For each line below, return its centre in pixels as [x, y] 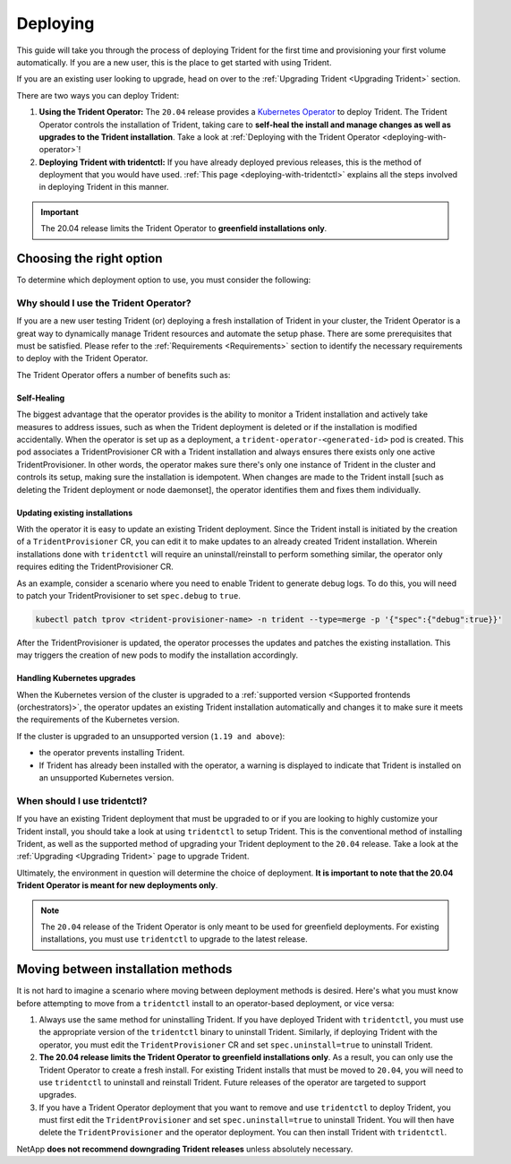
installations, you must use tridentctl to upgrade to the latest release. [174, 939]
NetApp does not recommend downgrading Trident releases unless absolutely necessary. [185, 1149]
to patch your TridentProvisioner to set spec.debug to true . [128, 595]
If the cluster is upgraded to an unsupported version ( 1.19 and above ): [151, 736]
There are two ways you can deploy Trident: [98, 95]
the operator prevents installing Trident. [112, 753]
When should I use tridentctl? [82, 800]
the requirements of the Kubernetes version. [98, 720]
